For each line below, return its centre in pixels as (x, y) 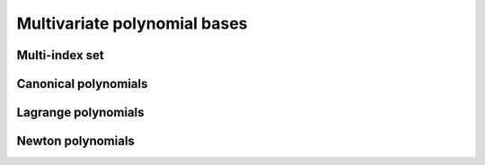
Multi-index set (61, 55)
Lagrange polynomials (80, 113)
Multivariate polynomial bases (132, 23)
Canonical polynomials (82, 84)
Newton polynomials (75, 141)
